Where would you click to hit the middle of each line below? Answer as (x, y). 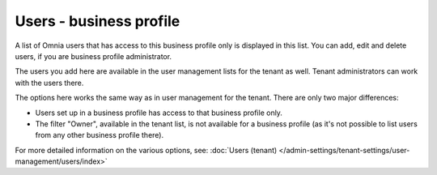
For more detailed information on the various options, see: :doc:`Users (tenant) (146, 150)
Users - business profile (98, 21)
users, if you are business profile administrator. (93, 56)
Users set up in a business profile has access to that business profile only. (159, 113)
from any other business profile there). (100, 135)
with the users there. (49, 83)
